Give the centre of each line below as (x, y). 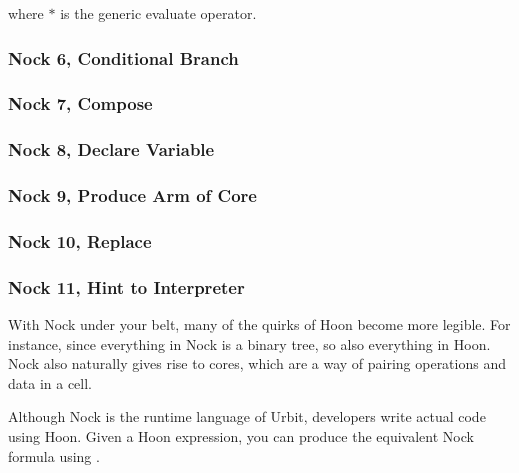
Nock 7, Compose (80, 103)
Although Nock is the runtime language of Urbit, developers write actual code (247, 416)
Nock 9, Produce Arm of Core (132, 195)
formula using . (54, 455)
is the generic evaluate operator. (158, 13)
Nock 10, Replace (80, 240)
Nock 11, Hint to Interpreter (126, 286)
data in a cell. (50, 382)
